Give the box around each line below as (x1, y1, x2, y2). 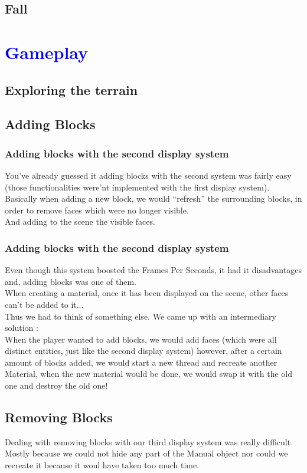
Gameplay (5, 40, 89, 64)
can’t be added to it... (5, 298, 84, 310)
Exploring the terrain (5, 80, 138, 98)
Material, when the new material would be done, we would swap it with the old (5, 367, 293, 380)
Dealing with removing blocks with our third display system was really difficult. (5, 435, 293, 448)
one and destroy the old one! (5, 379, 108, 392)
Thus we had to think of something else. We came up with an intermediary (5, 310, 276, 322)
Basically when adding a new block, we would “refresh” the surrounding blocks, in (5, 192, 302, 205)
